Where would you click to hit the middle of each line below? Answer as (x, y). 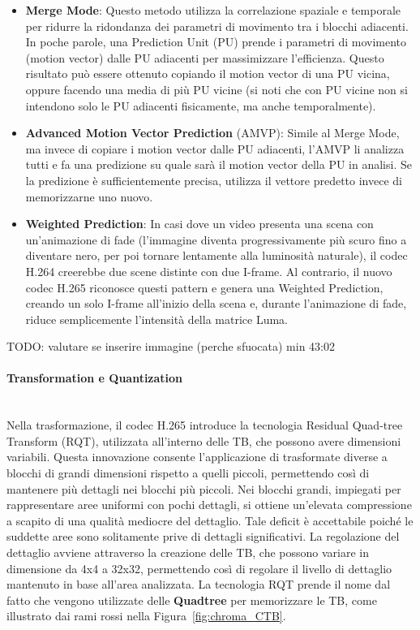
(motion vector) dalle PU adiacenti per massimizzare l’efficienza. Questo (205, 57)
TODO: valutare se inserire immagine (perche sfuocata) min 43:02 (171, 346)
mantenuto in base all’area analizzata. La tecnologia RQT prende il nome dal (199, 584)
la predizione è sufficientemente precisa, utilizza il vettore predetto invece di (214, 180)
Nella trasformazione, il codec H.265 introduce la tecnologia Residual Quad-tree (205, 425)
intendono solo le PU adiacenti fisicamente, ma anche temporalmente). (201, 105)
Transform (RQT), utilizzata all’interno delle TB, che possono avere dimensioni (204, 440)
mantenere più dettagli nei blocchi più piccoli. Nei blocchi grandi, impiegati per (204, 488)
